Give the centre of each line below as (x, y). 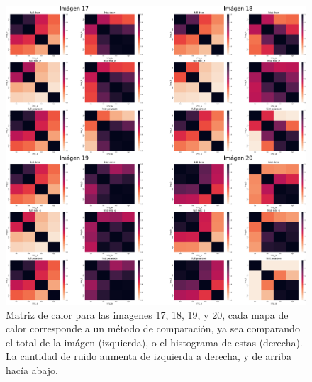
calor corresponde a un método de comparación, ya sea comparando (153, 328)
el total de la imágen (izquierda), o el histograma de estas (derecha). (154, 342)
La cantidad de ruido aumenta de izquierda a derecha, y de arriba (149, 356)
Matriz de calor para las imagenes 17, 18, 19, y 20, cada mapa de (147, 314)
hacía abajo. (32, 370)
